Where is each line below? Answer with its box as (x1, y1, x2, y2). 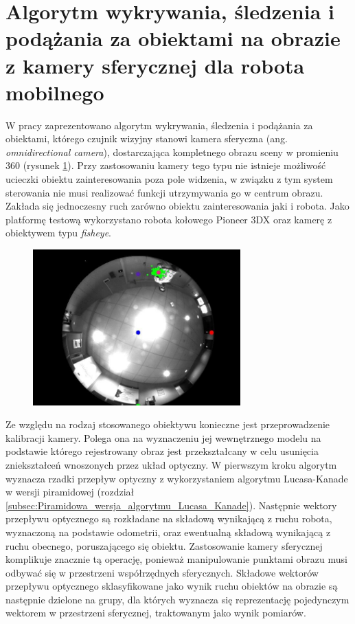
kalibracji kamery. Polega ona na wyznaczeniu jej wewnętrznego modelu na (5, 430, 321, 445)
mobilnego (5, 78, 104, 106)
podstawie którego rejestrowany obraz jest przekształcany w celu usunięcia (5, 444, 319, 458)
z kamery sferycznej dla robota (5, 51, 305, 79)
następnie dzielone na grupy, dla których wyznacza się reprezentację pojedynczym (5, 592, 350, 606)
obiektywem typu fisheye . (5, 225, 112, 240)
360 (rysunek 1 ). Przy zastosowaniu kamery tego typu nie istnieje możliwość (5, 158, 326, 172)
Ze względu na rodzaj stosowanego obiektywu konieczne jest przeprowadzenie (5, 417, 330, 432)
